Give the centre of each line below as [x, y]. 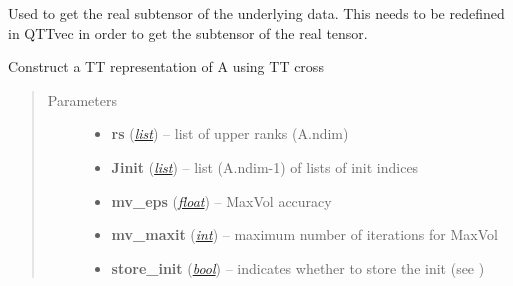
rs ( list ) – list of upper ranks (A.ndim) [230, 133]
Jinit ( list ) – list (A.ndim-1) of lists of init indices [265, 166]
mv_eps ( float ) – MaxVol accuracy [221, 200]
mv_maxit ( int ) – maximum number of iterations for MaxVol [304, 234]
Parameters [82, 99]
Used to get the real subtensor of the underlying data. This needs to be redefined [256, 13]
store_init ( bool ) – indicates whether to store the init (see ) [298, 267]
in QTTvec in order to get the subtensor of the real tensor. [188, 32]
